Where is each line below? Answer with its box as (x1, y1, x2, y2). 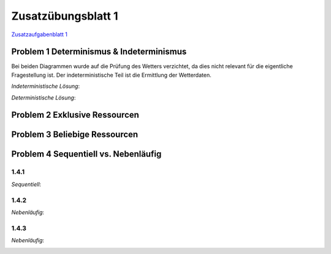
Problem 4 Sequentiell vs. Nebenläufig (11, 149, 162, 160)
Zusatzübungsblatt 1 (11, 9, 118, 23)
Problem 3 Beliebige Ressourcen (11, 129, 139, 140)
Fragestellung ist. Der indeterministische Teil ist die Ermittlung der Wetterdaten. (11, 71, 211, 79)
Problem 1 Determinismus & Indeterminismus (11, 47, 187, 57)
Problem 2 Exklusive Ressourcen (11, 110, 139, 120)
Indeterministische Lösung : (11, 83, 80, 90)
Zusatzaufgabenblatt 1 (11, 31, 67, 38)
